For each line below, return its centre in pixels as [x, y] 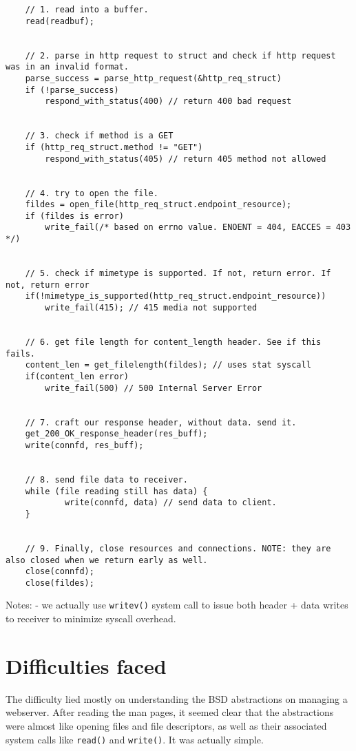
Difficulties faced [86, 665]
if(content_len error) [77, 377]
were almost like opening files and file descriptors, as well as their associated [166, 726]
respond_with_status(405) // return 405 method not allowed [186, 159]
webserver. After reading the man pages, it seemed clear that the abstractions [170, 712]
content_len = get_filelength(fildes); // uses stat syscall [168, 365]
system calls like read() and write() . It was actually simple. [135, 739]
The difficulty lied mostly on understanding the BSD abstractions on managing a [177, 698]
